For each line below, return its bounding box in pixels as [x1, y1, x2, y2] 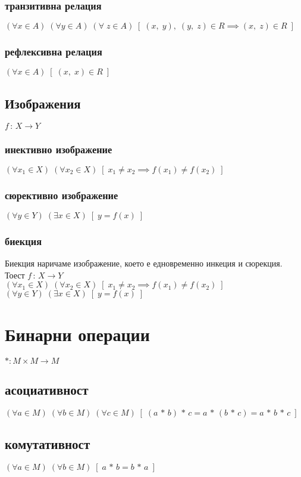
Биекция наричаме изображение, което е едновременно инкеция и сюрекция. [5, 257, 283, 270]
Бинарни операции [5, 321, 150, 346]
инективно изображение [5, 141, 112, 156]
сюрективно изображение [5, 187, 118, 202]
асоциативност [5, 380, 89, 398]
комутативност [5, 435, 90, 453]
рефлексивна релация [5, 44, 102, 59]
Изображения [5, 94, 81, 112]
